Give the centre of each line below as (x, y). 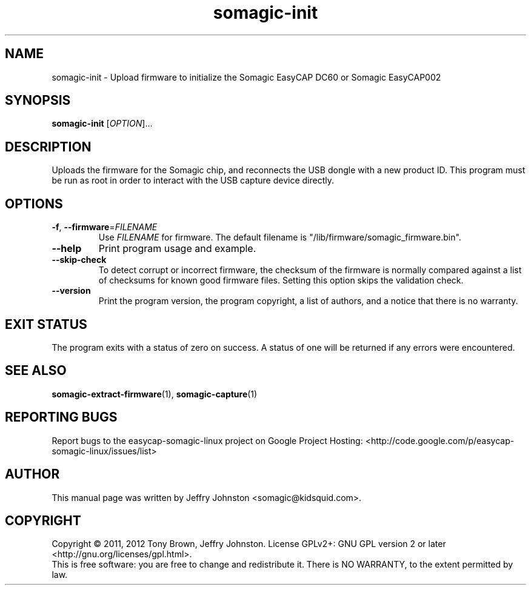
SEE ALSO (36, 371)
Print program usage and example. (177, 249)
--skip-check (79, 260)
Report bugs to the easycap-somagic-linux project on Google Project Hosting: (207, 440)
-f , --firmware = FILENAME (105, 227)
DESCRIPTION (48, 147)
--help (67, 249)
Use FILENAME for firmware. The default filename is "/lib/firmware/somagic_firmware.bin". (280, 237)
